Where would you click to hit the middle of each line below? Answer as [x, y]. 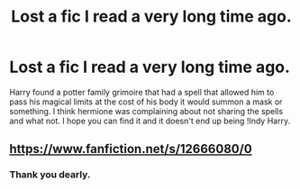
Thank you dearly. [50, 175]
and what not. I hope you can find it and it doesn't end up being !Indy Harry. [150, 121]
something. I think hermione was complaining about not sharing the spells [146, 111]
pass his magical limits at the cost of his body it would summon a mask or [146, 102]
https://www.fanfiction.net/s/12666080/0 [131, 149]
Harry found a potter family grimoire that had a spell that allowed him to [142, 92]
